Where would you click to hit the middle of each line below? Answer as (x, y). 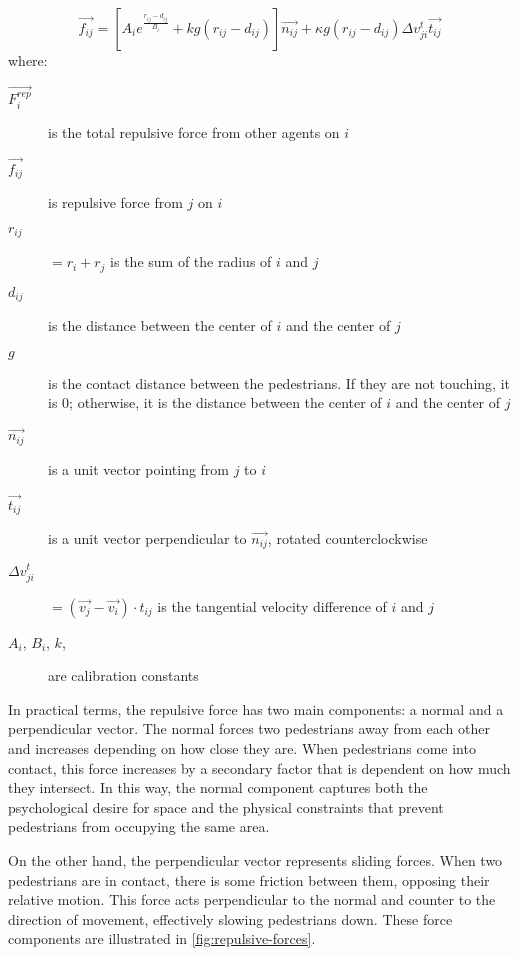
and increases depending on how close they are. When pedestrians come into (242, 748)
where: (28, 60)
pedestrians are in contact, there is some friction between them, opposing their (249, 879)
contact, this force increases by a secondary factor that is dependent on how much (259, 767)
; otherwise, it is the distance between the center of (225, 402)
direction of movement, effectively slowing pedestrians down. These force (230, 918)
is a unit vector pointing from (139, 468)
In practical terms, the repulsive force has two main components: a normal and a (256, 708)
